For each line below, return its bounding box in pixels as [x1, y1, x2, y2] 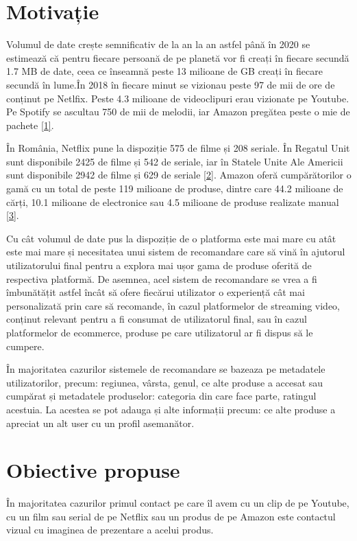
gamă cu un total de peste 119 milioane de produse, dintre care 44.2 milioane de [6, 181, 343, 196]
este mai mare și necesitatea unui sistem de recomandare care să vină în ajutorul [6, 244, 345, 259]
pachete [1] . [6, 117, 54, 132]
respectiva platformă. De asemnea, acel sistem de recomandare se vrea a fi [6, 271, 317, 286]
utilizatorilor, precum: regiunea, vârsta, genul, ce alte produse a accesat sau [6, 375, 323, 389]
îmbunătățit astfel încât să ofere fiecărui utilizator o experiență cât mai [6, 285, 305, 299]
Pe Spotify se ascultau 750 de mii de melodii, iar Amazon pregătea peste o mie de [6, 104, 350, 119]
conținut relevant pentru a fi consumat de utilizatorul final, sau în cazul [6, 312, 307, 326]
